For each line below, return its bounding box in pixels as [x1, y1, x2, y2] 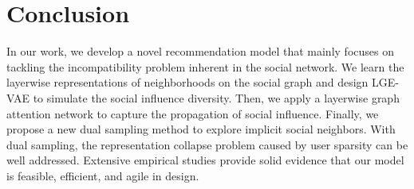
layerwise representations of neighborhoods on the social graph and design [6, 74, 369, 91]
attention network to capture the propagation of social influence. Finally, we [6, 105, 379, 121]
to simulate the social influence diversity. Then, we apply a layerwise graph [33, 89, 400, 106]
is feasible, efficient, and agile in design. [6, 167, 199, 183]
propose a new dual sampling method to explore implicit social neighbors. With [6, 121, 396, 137]
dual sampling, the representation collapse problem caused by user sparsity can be [6, 136, 408, 152]
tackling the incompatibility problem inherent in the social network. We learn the [6, 58, 404, 75]
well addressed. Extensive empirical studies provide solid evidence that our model [6, 152, 404, 168]
